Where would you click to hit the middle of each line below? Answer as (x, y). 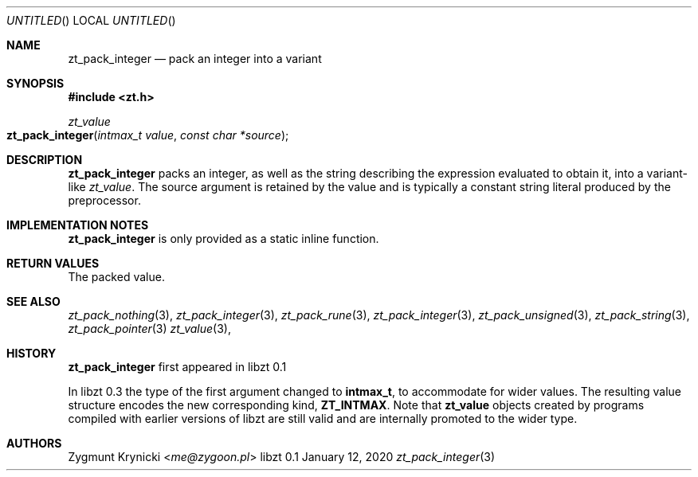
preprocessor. (104, 200)
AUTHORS (34, 443)
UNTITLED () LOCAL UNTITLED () (91, 20)
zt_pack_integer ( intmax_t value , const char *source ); (148, 135)
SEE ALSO (33, 301)
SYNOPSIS (35, 83)
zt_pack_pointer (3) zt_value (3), (149, 328)
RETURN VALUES (53, 263)
